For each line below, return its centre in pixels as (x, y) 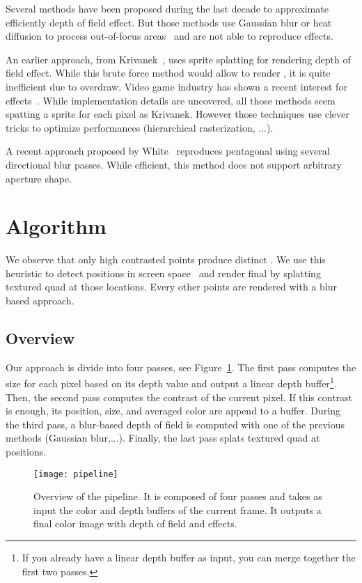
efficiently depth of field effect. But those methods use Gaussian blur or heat (169, 22)
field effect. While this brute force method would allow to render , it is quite (168, 73)
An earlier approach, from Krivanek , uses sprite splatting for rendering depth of (178, 59)
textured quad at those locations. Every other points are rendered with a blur (171, 287)
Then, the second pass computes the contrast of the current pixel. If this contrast (179, 397)
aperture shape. (39, 178)
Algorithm (56, 226)
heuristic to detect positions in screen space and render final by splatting (163, 273)
